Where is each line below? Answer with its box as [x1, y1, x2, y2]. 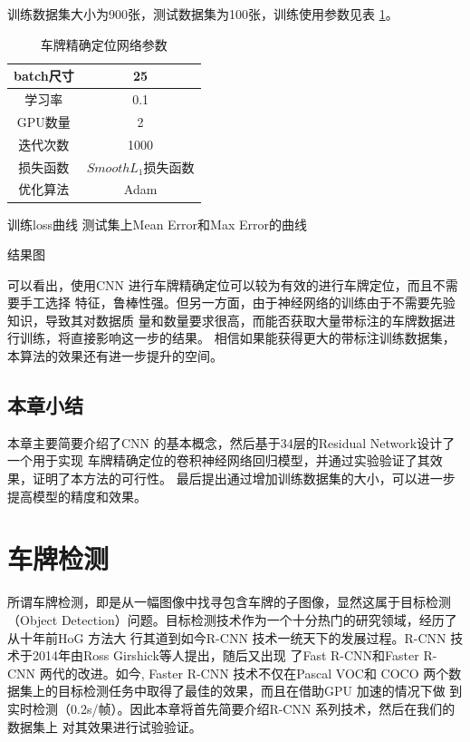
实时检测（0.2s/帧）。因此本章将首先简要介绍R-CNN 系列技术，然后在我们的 [7, 698, 456, 718]
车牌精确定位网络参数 [40, 34, 168, 54]
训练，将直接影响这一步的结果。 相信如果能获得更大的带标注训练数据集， [19, 328, 456, 347]
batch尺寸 [14, 66, 74, 85]
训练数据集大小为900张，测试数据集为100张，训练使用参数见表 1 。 [7, 5, 398, 23]
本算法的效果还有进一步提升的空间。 [7, 347, 223, 366]
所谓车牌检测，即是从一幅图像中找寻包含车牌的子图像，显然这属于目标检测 [7, 592, 451, 611]
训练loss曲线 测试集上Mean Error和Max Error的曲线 [7, 214, 307, 233]
